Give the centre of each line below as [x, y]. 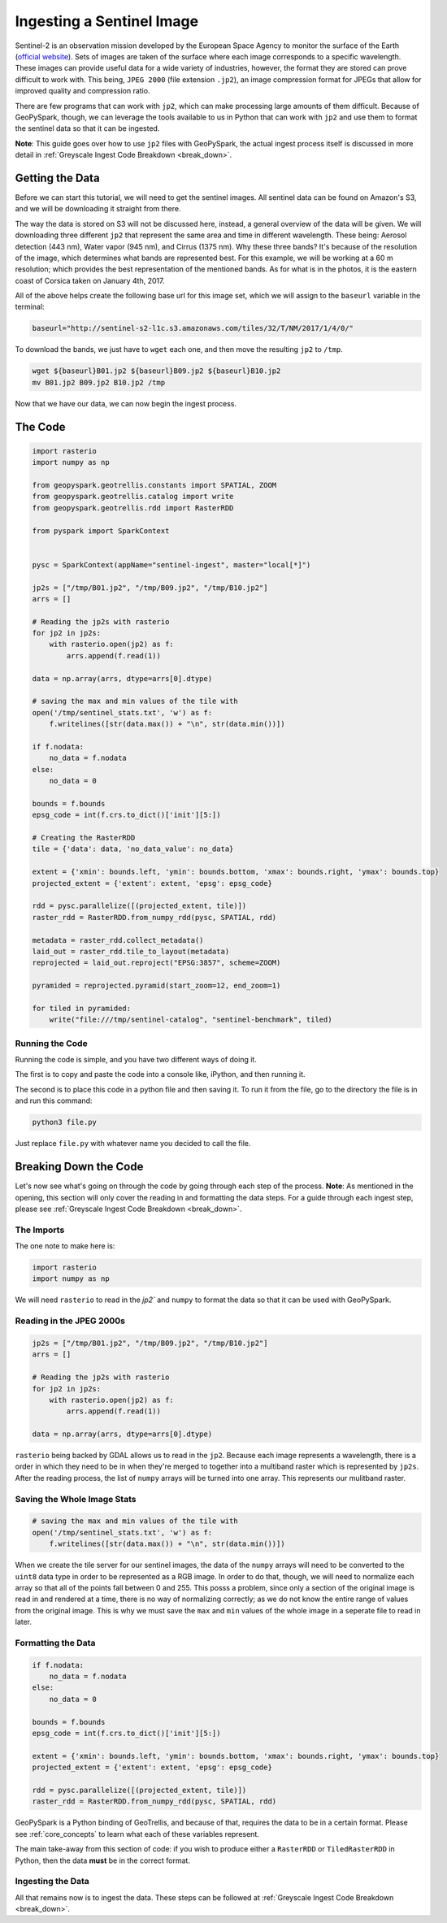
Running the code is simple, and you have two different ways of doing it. [136, 1060]
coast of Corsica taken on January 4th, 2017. [90, 280]
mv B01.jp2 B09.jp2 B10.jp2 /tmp [99, 382]
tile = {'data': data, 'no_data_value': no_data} [133, 849]
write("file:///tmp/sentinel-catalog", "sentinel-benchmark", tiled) [191, 1020]
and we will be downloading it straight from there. [98, 209]
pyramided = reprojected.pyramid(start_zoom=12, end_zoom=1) [156, 986]
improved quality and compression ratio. [82, 91]
